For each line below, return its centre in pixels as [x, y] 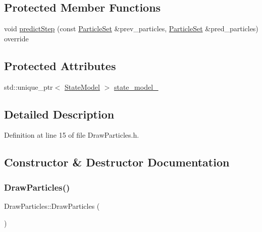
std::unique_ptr [29, 86]
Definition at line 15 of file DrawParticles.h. [72, 135]
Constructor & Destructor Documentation [117, 162]
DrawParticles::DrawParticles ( [52, 206]
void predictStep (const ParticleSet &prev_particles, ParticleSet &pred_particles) [131, 28]
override [16, 38]
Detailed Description [59, 114]
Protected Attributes [60, 65]
